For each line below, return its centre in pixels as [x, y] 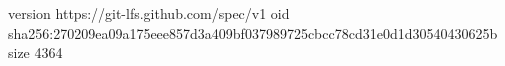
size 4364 [35, 52]
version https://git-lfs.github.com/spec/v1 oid [149, 13]
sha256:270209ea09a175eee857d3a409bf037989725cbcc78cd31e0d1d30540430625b [253, 32]
